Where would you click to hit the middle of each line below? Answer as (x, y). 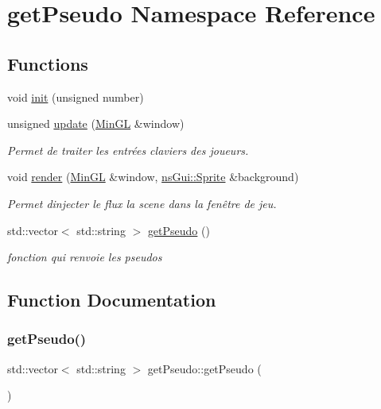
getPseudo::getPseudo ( (204, 368)
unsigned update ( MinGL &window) (96, 123)
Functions (48, 63)
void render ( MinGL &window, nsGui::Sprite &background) (153, 177)
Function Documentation (112, 300)
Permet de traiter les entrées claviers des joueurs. (128, 150)
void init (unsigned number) (76, 96)
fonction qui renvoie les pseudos (85, 257)
